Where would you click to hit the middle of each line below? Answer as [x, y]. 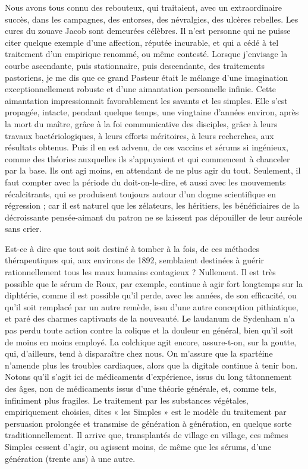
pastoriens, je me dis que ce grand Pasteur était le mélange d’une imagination [147, 77]
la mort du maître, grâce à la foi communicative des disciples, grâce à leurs [141, 123]
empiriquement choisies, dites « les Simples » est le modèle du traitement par [146, 412]
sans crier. [23, 229]
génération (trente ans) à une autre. [70, 458]
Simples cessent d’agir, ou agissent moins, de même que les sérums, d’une [138, 446]
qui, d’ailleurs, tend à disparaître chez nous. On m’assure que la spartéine [139, 353]
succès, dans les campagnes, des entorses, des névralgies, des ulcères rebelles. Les [152, 19]
